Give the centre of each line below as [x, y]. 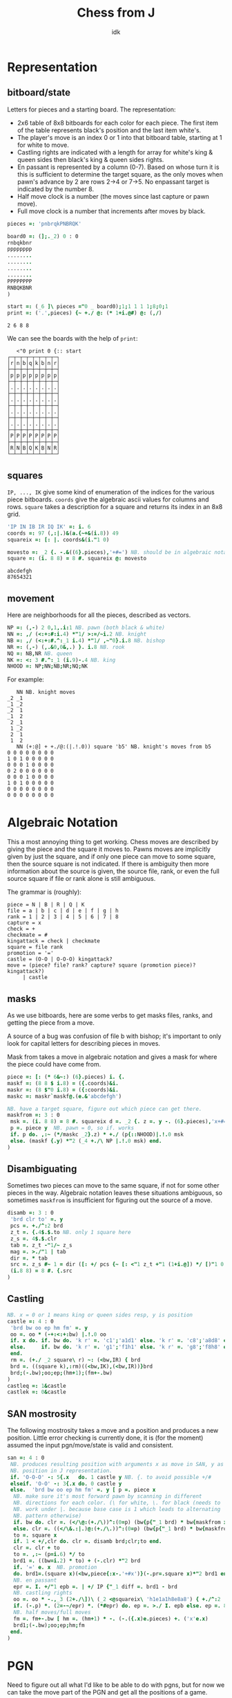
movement [31, 598]
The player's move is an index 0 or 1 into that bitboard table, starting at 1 [119, 137]
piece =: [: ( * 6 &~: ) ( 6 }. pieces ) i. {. [66, 1077]
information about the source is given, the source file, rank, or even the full [113, 871]
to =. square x [35, 1535]
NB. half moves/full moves [52, 1612]
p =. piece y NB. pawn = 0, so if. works [72, 1128]
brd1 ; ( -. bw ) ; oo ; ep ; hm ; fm [49, 1625]
